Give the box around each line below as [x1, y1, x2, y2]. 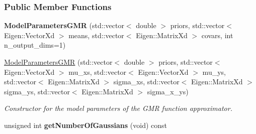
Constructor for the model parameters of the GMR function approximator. [4, 103, 232, 113]
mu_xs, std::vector [68, 66, 127, 77]
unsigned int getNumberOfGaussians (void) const [4, 119, 167, 130]
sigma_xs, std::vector [113, 76, 180, 87]
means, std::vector [68, 30, 124, 40]
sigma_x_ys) [147, 86, 189, 96]
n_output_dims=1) [4, 40, 66, 50]
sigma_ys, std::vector [4, 86, 70, 96]
